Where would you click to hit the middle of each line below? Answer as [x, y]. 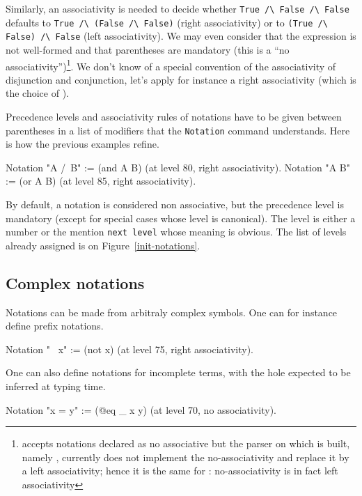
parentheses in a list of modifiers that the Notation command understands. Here [178, 130]
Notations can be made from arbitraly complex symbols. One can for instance [172, 312]
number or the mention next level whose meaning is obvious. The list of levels [176, 232]
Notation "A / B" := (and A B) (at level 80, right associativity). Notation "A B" [178, 167]
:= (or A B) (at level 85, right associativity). [101, 181]
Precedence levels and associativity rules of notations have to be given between [174, 116]
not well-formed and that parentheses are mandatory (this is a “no [148, 49]
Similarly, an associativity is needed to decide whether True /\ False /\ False [178, 8]
